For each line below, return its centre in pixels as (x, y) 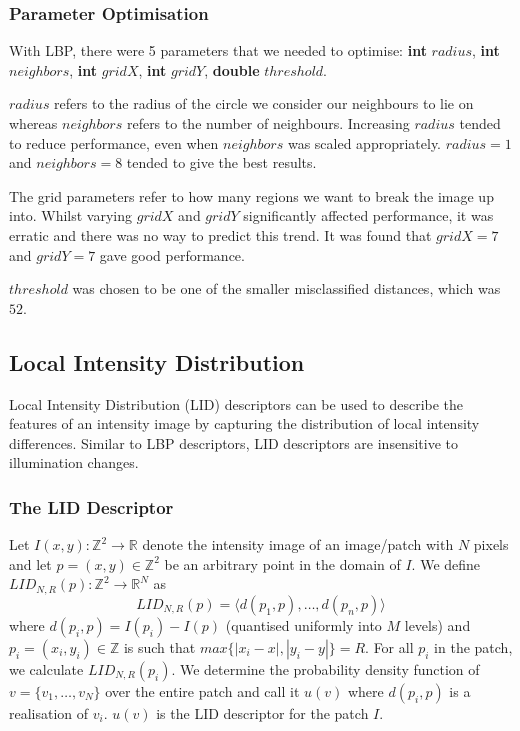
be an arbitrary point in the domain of (282, 563)
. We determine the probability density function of (325, 668)
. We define (446, 563)
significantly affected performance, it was (368, 215)
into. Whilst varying (71, 215)
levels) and (437, 624)
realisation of (49, 712)
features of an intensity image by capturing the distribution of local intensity (244, 423)
